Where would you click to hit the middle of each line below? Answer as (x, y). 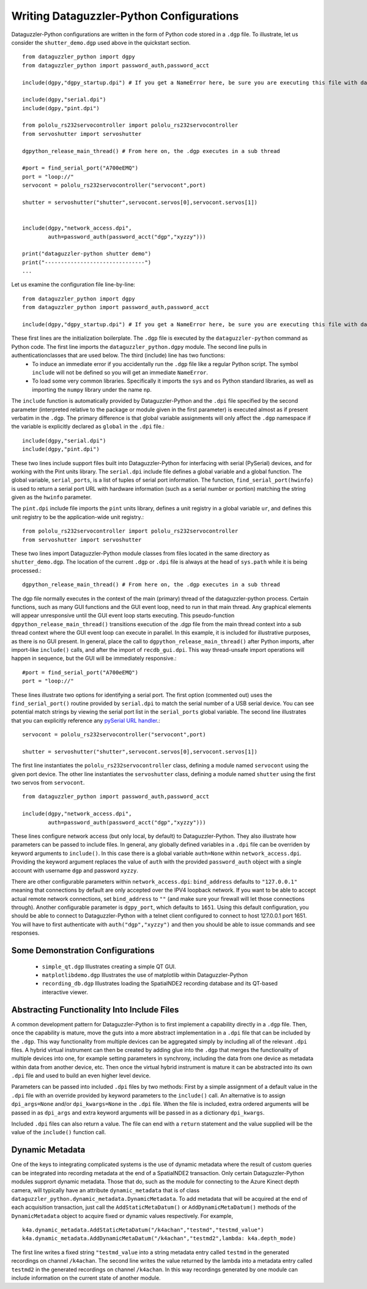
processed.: (26, 570)
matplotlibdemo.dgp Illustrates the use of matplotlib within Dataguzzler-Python (145, 975)
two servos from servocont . (48, 783)
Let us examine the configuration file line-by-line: (73, 285)
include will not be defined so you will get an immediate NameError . (120, 372)
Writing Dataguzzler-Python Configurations (125, 16)
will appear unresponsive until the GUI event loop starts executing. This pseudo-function (123, 616)
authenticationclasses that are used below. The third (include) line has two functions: (118, 356)
